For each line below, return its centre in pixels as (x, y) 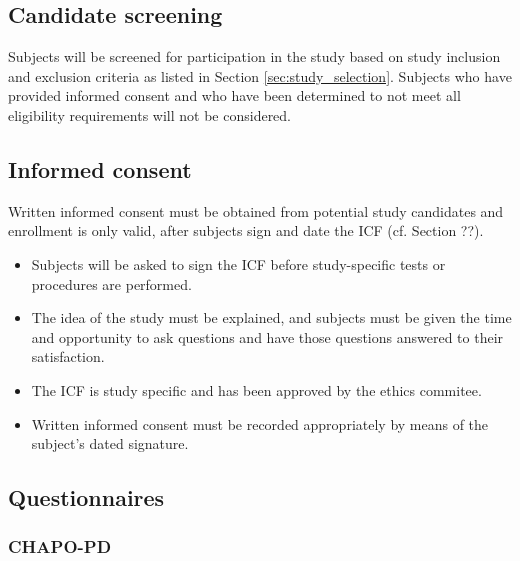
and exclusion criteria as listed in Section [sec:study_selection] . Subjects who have (260, 75)
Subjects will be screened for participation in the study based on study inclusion (254, 56)
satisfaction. (68, 356)
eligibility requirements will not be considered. (150, 114)
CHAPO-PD (60, 546)
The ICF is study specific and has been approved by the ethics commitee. (256, 389)
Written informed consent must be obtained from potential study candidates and (256, 210)
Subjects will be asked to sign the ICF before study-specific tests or (238, 263)
